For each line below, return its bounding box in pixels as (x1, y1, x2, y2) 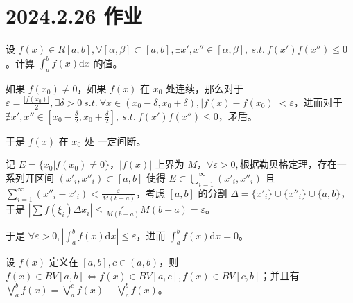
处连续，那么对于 (166, 81, 244, 96)
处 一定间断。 (84, 133, 146, 148)
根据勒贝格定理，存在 (239, 157, 337, 171)
